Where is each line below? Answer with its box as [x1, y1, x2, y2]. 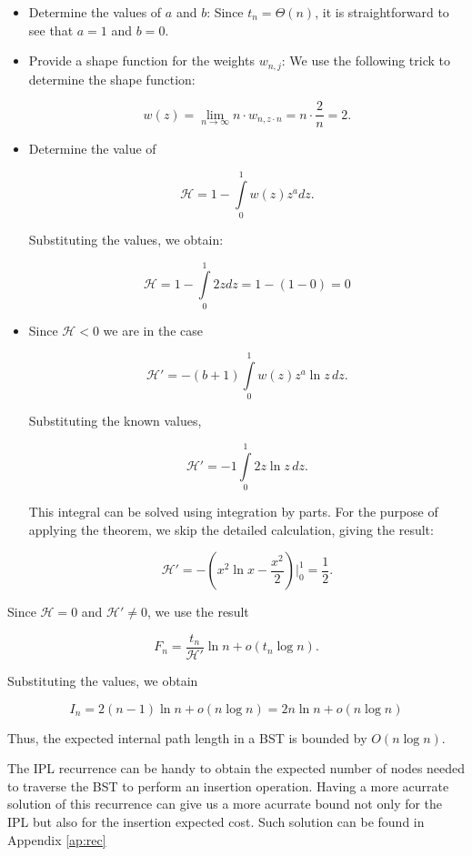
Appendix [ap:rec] [7, 830, 106, 849]
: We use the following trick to [281, 51, 450, 70]
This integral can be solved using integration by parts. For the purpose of [28, 502, 438, 521]
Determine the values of [28, 3, 162, 21]
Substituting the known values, [28, 411, 202, 430]
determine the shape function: [28, 69, 196, 88]
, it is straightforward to [315, 3, 449, 21]
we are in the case [103, 320, 203, 339]
